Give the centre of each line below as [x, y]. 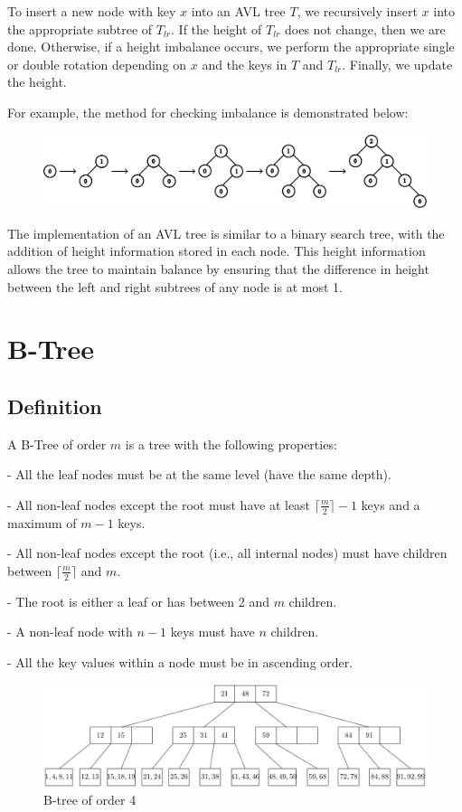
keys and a [391, 504]
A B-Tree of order [57, 444]
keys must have [212, 632]
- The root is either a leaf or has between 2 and [138, 601]
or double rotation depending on [97, 64]
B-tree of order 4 [90, 800]
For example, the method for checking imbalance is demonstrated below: [208, 112]
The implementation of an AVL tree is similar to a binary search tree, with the [226, 233]
